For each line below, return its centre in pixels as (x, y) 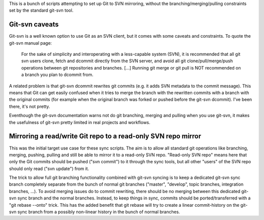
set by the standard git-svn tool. (41, 10)
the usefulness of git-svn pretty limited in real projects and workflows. (80, 122)
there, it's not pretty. (30, 106)
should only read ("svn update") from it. (49, 169)
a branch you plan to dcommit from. (57, 75)
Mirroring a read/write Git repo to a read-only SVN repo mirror (105, 136)
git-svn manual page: (31, 43)
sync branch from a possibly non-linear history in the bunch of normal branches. (99, 212)
